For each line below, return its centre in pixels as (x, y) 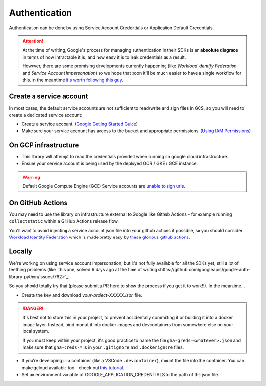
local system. (36, 331)
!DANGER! (33, 308)
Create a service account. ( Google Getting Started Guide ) (80, 124)
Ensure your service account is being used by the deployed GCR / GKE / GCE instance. (110, 163)
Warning (31, 177)
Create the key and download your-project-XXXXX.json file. (82, 295)
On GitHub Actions (38, 202)
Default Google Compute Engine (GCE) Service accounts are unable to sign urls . (104, 186)
